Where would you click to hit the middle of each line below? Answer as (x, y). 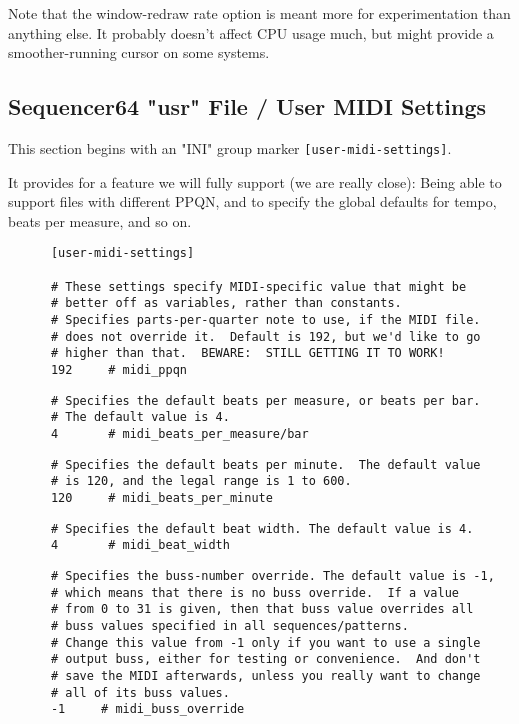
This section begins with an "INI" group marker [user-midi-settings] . (230, 147)
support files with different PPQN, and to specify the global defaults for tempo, (252, 201)
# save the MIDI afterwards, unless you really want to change (265, 675)
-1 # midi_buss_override (147, 709)
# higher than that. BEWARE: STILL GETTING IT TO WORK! (247, 353)
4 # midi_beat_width (140, 545)
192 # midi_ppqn (118, 370)
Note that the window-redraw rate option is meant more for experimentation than (259, 13)
